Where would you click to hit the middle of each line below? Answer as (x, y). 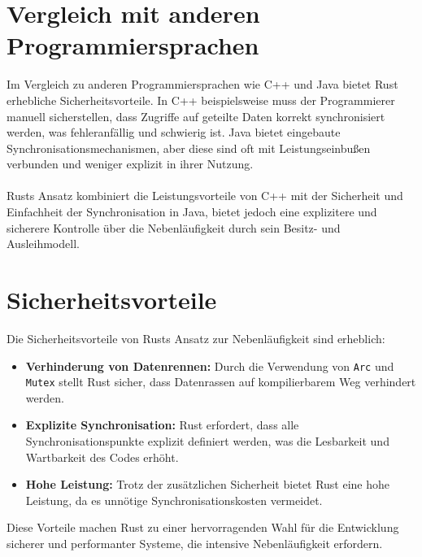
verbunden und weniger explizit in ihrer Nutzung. (130, 164)
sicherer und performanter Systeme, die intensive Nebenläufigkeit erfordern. (195, 544)
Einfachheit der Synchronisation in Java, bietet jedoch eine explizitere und (192, 212)
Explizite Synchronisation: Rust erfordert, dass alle (162, 425)
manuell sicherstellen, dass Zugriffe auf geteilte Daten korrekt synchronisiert (196, 116)
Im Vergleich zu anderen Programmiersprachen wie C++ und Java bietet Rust (202, 84)
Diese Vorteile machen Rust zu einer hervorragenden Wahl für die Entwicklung (203, 527)
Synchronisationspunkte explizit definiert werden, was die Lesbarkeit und (207, 441)
